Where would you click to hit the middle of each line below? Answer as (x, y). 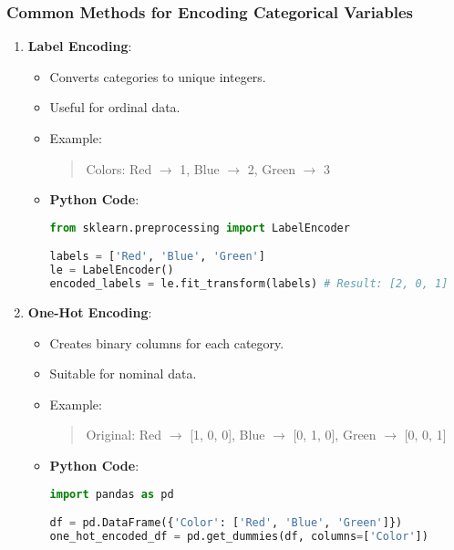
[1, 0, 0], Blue (227, 435)
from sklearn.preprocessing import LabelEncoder (200, 228)
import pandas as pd (112, 494)
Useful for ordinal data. (115, 107)
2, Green (271, 168)
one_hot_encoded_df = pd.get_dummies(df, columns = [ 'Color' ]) (239, 536)
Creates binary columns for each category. (167, 342)
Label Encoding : (80, 46)
